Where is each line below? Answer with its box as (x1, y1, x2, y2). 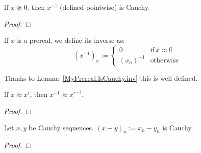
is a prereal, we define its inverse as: (17, 35, 125, 45)
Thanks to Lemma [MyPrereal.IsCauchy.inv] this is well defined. (4, 72, 198, 83)
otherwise (150, 57, 179, 64)
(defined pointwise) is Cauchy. (60, 2, 150, 12)
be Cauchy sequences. (28, 122, 94, 132)
